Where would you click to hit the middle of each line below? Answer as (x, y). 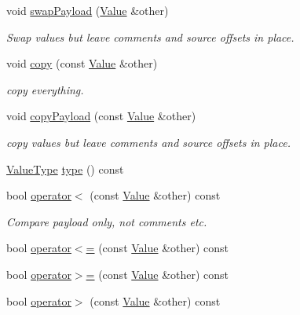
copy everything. (45, 89)
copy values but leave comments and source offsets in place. (148, 142)
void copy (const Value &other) (82, 63)
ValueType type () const (65, 168)
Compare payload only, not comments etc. (107, 221)
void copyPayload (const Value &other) (101, 116)
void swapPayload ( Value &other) (88, 10)
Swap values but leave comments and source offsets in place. (150, 37)
